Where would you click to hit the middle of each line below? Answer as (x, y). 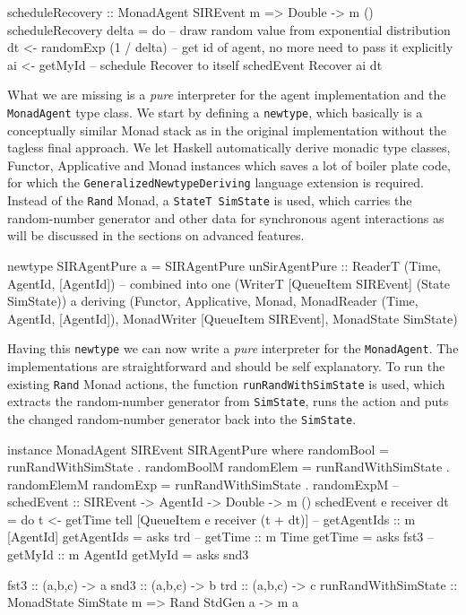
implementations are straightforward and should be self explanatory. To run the (226, 365)
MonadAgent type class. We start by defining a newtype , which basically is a (215, 112)
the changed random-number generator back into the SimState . (182, 418)
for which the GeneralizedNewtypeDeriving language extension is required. (216, 182)
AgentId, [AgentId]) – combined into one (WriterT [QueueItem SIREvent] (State (229, 283)
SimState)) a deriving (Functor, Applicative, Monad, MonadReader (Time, (213, 301)
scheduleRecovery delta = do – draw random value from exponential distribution (229, 29)
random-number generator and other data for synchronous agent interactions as (226, 217)
